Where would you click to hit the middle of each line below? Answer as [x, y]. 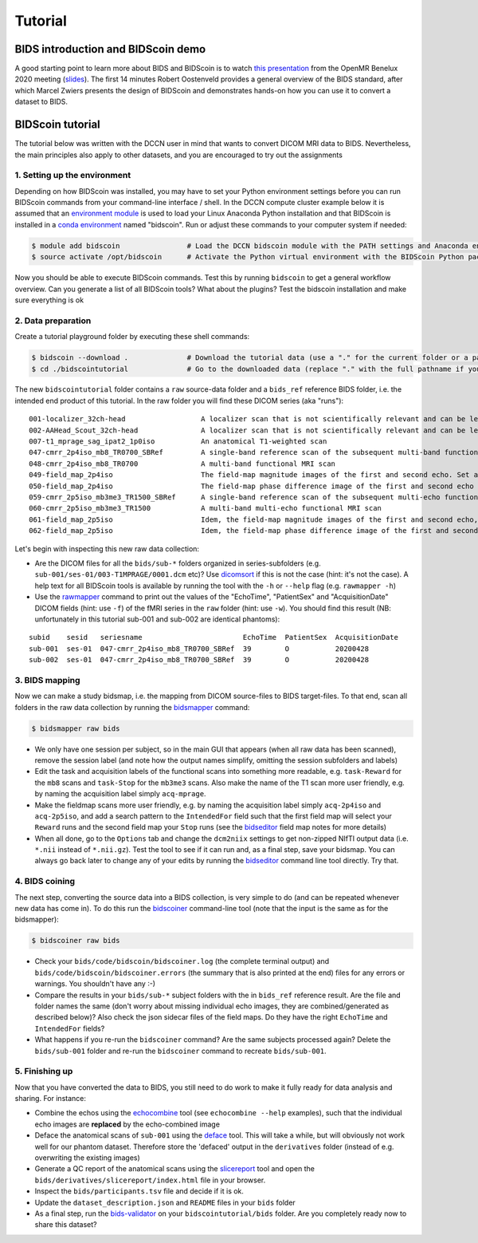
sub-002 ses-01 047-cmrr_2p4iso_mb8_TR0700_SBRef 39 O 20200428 [199, 660]
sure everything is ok [49, 300]
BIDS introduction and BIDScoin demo [110, 49]
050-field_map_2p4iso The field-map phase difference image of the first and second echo [251, 486]
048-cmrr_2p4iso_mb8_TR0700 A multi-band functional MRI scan [182, 464]
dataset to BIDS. [41, 102]
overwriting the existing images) [88, 1158]
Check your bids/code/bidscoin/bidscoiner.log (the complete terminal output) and [182, 961]
